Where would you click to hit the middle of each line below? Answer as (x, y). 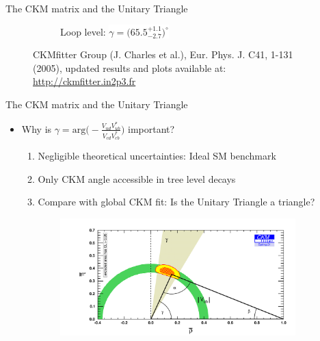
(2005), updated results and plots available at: (130, 67)
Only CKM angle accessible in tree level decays (137, 178)
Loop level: (83, 31)
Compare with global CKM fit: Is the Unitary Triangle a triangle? (176, 202)
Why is (37, 128)
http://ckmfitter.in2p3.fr (84, 81)
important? (151, 128)
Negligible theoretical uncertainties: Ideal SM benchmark (157, 156)
